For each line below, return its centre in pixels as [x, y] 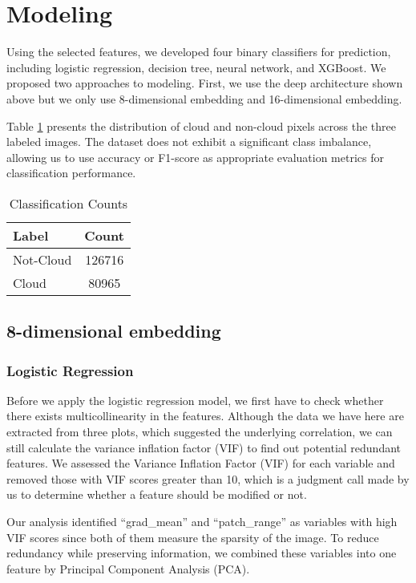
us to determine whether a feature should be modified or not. [157, 494]
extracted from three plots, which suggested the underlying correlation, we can [200, 432]
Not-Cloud [42, 259]
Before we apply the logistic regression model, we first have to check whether [195, 400]
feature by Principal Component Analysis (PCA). [128, 568]
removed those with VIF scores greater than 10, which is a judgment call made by [208, 478]
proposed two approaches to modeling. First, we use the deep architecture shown [205, 83]
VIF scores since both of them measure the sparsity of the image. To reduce [193, 537]
